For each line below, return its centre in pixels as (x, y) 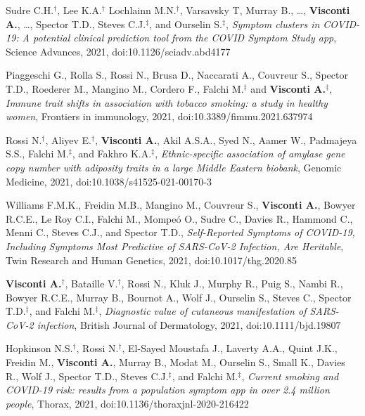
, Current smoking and (290, 376)
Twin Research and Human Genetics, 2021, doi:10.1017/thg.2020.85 (151, 260)
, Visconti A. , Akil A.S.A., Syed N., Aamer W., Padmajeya (226, 139)
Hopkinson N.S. (39, 348)
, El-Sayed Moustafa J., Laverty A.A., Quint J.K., (230, 348)
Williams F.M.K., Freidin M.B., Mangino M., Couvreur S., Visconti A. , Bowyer (181, 205)
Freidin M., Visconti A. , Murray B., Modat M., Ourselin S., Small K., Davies (175, 362)
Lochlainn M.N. (142, 10)
